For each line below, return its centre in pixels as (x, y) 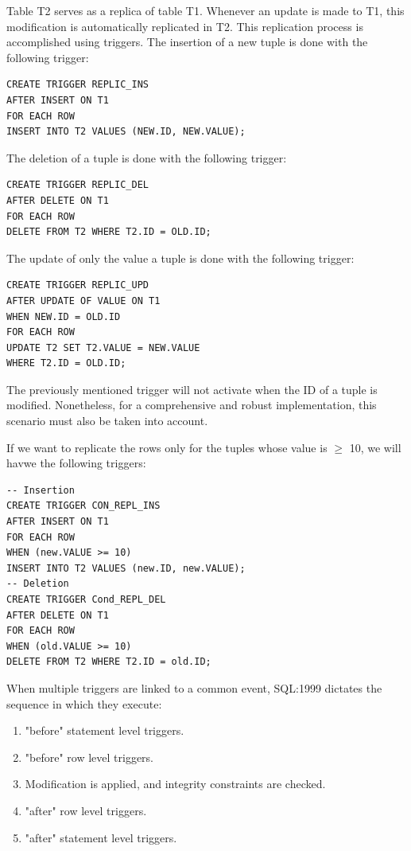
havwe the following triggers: (76, 463)
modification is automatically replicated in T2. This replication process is (185, 26)
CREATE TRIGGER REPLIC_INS (78, 85)
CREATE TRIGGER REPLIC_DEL (78, 185)
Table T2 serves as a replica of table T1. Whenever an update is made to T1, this (205, 10)
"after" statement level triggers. (101, 837)
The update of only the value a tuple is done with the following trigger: (180, 258)
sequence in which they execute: (84, 703)
